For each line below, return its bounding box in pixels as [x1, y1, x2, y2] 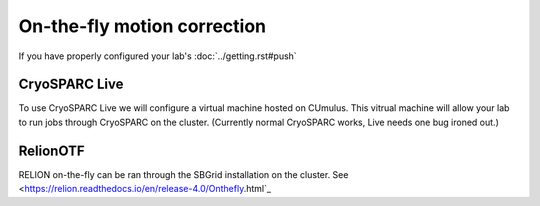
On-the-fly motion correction [18, 15, 267, 37]
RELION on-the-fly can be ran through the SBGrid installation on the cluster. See [18, 168, 349, 180]
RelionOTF [18, 142, 85, 159]
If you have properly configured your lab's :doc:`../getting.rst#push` [18, 50, 297, 62]
